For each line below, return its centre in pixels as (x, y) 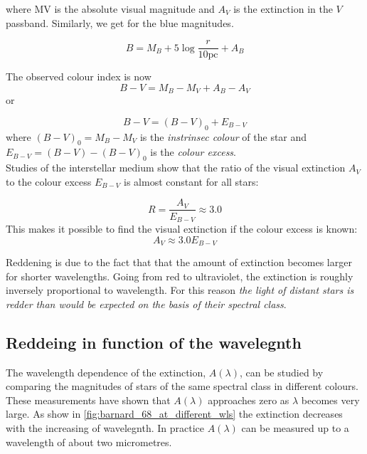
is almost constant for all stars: (191, 181)
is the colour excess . (193, 152)
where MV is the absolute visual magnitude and (110, 9)
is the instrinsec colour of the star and (223, 136)
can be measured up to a (295, 427)
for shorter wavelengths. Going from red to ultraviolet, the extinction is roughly (180, 276)
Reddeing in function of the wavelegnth (154, 342)
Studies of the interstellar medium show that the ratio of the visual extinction (176, 168)
